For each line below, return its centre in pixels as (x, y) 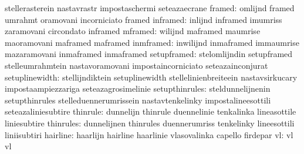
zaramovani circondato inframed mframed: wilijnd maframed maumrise (133, 31)
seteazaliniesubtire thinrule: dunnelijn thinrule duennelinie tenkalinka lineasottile (151, 111)
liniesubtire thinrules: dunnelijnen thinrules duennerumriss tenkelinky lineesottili (150, 123)
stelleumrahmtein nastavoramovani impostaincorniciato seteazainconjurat (136, 65)
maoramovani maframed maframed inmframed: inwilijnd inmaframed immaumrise (152, 42)
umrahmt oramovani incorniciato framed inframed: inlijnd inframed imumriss (143, 19)
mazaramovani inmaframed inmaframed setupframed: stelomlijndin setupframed (149, 54)
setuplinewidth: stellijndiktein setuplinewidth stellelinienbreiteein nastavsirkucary (151, 77)
